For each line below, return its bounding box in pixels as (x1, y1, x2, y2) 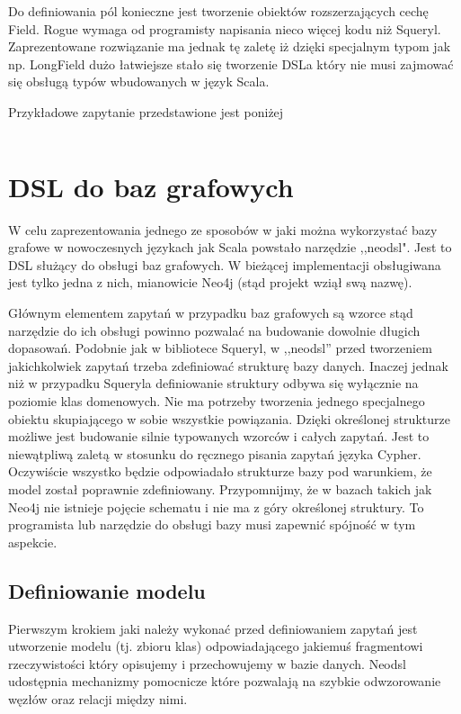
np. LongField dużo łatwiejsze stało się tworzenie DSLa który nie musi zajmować (8, 54, 454, 73)
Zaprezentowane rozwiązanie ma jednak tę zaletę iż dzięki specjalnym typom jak (8, 37, 451, 56)
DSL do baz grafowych (8, 167, 294, 204)
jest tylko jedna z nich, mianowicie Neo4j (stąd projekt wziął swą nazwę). (8, 273, 412, 292)
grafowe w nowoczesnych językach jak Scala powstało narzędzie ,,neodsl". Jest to (8, 238, 452, 257)
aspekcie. (8, 532, 58, 551)
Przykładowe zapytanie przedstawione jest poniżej (8, 102, 284, 121)
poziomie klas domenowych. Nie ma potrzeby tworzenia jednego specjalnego (8, 392, 425, 411)
